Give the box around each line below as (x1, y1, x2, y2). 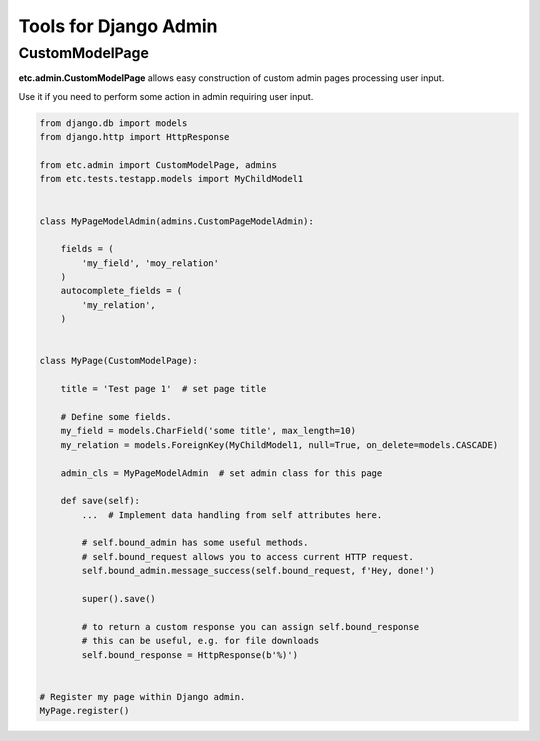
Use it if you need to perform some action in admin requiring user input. (18, 90, 314, 102)
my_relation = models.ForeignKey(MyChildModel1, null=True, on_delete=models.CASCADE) (60, 439, 499, 450)
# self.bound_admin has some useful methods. (81, 537, 309, 549)
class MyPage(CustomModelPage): (39, 355, 199, 367)
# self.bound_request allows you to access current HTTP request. (81, 551, 415, 562)
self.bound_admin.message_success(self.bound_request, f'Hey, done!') (81, 565, 435, 577)
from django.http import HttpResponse (39, 131, 230, 143)
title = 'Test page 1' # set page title (60, 383, 267, 395)
